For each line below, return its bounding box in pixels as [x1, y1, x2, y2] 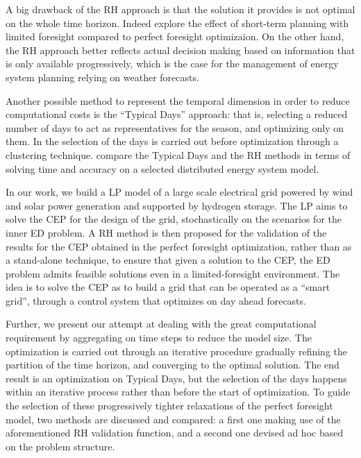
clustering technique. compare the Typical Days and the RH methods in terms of [6, 147, 351, 162]
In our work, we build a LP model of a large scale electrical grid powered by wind [6, 185, 353, 199]
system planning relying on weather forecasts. [6, 69, 199, 84]
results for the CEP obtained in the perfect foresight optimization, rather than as [6, 239, 352, 253]
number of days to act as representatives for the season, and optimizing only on [6, 120, 344, 135]
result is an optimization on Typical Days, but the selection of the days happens [6, 371, 347, 385]
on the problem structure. [6, 439, 115, 453]
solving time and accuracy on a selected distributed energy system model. [6, 161, 319, 176]
